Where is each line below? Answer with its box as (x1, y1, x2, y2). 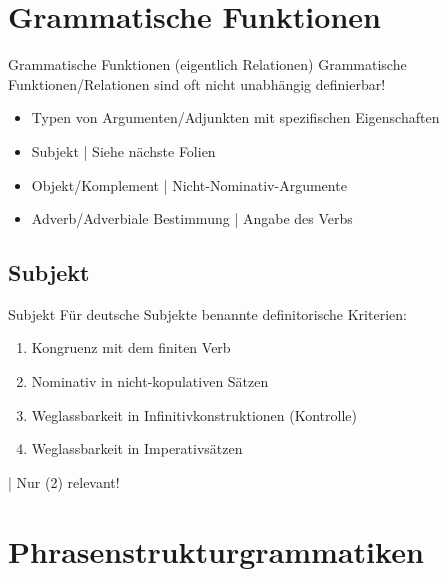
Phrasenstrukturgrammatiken (8, 530, 424, 571)
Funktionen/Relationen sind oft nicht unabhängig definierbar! (8, 73, 386, 94)
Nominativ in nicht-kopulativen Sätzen (31, 371, 269, 392)
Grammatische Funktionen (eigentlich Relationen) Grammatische (8, 54, 407, 75)
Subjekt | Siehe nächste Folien (31, 140, 216, 161)
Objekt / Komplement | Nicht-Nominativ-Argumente (31, 174, 347, 195)
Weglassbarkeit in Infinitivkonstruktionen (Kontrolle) (31, 404, 357, 425)
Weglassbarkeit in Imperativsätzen (31, 438, 243, 459)
